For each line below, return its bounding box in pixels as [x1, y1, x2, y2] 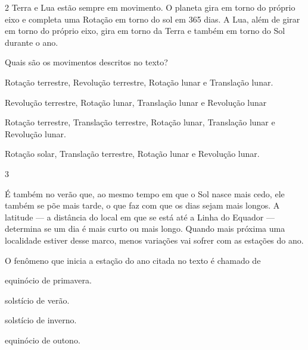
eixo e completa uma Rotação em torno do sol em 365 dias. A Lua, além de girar [5, 12, 300, 25]
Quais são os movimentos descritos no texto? [5, 56, 168, 68]
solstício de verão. [5, 294, 70, 306]
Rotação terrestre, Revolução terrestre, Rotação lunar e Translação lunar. [5, 75, 273, 88]
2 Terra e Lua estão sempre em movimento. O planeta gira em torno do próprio [5, 1, 295, 13]
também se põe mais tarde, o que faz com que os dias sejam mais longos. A [5, 199, 280, 212]
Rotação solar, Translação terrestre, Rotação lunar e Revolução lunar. [5, 147, 260, 160]
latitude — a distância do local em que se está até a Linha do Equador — [5, 210, 275, 223]
